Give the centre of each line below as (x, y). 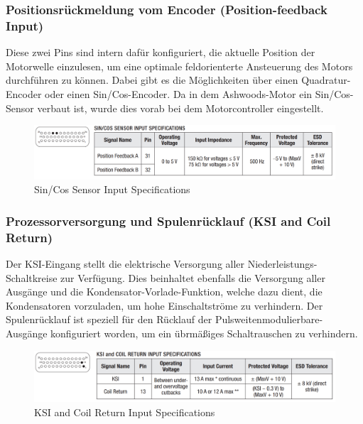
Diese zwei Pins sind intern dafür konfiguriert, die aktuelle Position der (161, 52)
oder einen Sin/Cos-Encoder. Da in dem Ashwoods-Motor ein (179, 93)
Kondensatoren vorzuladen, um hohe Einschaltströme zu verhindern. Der (164, 305)
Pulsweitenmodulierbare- (269, 319)
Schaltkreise (32, 277)
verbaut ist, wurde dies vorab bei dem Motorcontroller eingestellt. (180, 108)
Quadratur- (326, 80)
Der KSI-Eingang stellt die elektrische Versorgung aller (125, 264)
